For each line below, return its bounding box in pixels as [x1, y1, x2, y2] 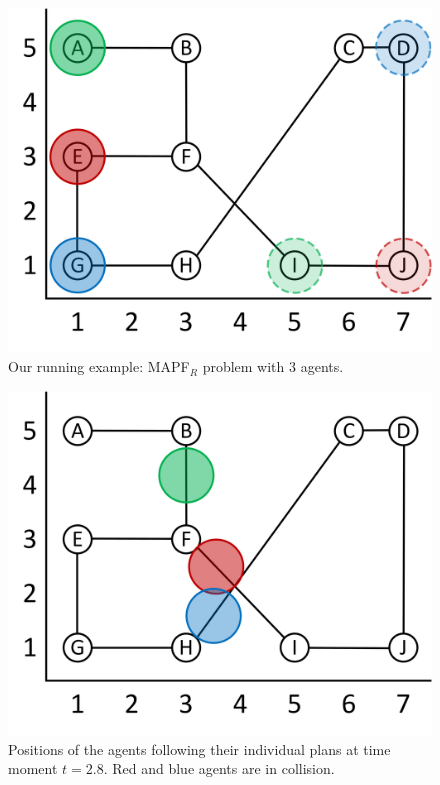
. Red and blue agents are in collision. [103, 758, 335, 779]
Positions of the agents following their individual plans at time [8, 738, 391, 759]
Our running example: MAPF [8, 356, 190, 377]
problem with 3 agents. [202, 356, 344, 377]
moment [8, 758, 58, 779]
